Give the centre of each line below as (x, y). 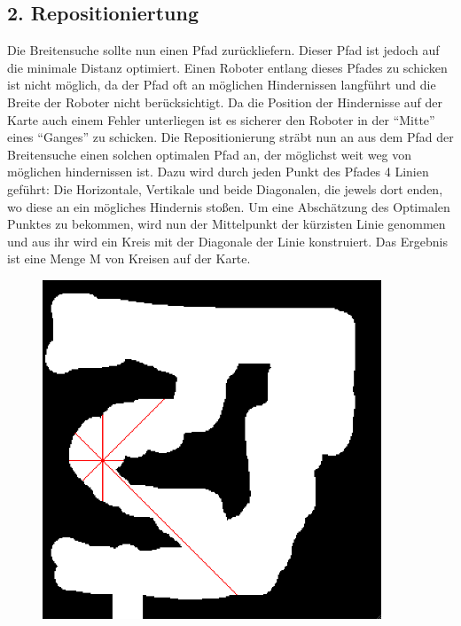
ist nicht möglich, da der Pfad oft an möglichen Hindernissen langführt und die (222, 85)
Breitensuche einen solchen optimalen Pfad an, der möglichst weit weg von (210, 154)
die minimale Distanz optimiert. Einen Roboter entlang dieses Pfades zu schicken (227, 67)
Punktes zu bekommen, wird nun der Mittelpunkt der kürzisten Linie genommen (227, 224)
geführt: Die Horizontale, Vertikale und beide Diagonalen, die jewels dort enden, (225, 188)
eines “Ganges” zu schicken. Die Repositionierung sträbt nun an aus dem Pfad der (230, 137)
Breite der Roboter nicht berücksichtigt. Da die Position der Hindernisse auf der (225, 102)
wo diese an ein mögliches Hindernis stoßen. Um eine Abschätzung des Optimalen (229, 206)
